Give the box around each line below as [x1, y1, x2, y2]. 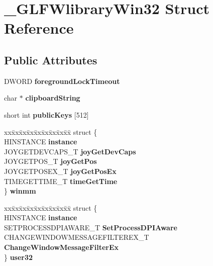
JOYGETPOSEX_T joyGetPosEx [4, 165, 117, 176]
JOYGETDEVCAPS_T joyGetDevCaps [4, 146, 136, 156]
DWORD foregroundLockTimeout [4, 75, 120, 86]
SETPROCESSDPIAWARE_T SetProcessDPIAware [4, 222, 177, 232]
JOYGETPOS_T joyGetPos [4, 156, 97, 166]
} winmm [4, 186, 36, 196]
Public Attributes [4, 52, 97, 67]
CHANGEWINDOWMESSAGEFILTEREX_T [4, 232, 149, 242]
